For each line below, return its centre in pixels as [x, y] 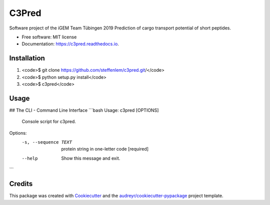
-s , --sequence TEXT [47, 142]
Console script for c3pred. [49, 122]
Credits [21, 184]
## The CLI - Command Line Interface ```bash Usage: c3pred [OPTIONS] [84, 110]
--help [30, 158]
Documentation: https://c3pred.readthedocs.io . [70, 44]
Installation [27, 58]
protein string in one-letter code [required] [105, 149]
